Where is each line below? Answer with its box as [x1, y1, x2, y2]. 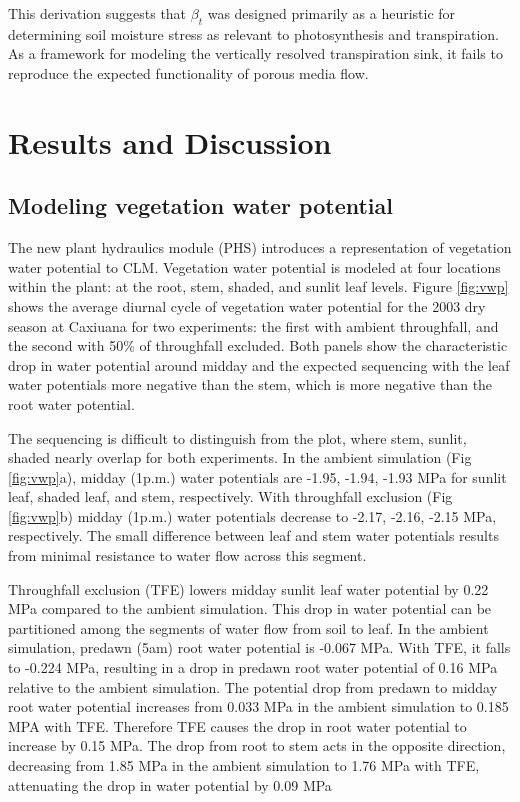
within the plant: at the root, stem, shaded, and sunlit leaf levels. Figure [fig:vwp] [8, 276, 509, 297]
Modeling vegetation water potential [8, 190, 393, 221]
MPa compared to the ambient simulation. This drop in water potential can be [8, 598, 492, 619]
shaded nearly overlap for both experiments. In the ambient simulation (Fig [8, 447, 472, 468]
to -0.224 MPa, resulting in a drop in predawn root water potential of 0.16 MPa [8, 657, 498, 678]
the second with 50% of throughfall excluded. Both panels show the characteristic [8, 335, 508, 356]
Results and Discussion [8, 121, 332, 162]
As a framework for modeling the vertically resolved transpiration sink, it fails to [8, 43, 503, 64]
